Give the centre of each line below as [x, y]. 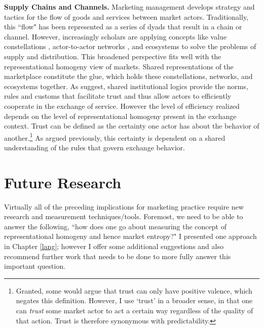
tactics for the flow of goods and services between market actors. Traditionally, [126, 16]
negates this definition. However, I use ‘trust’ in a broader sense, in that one [134, 300]
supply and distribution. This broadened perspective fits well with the [113, 56]
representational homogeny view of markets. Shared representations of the [119, 66]
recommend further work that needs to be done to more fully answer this [118, 256]
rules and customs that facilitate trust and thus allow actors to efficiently [118, 96]
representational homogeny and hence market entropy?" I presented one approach [130, 236]
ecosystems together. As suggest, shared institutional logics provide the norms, [126, 86]
